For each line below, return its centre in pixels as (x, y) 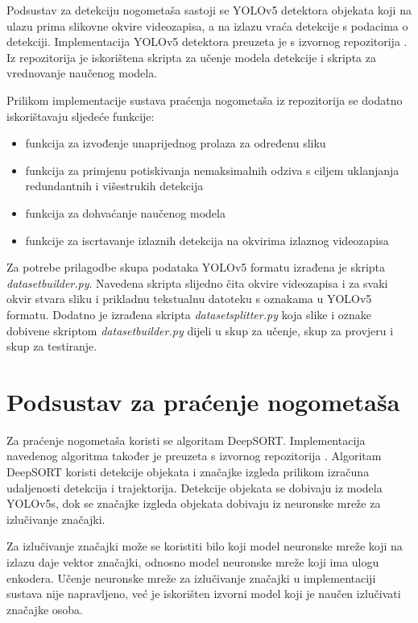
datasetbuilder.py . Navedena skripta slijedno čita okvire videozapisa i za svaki (197, 282)
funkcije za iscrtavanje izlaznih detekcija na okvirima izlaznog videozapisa (207, 240)
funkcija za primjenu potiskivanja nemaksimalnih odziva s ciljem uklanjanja (212, 170)
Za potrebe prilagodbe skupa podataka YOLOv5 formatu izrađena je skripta (196, 267)
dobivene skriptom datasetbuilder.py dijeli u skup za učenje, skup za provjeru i (200, 330)
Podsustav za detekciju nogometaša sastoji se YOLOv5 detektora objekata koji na (209, 10)
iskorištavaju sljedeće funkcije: (81, 116)
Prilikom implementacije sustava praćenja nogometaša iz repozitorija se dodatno (205, 100)
